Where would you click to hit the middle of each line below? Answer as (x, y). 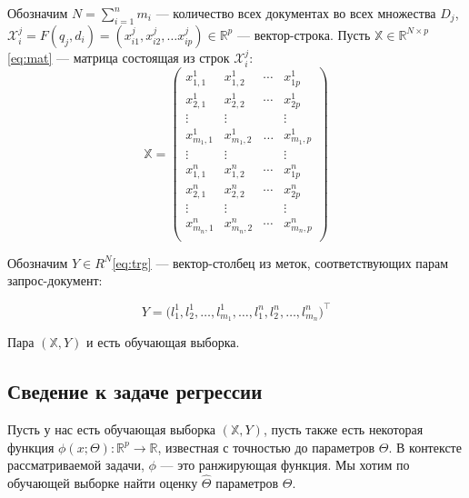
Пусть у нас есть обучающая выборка (112, 429)
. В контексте (425, 447)
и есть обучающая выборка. (163, 342)
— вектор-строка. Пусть (304, 34)
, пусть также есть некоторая (343, 429)
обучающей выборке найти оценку (103, 483)
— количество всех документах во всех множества (296, 13)
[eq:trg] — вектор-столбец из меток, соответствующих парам (280, 262)
